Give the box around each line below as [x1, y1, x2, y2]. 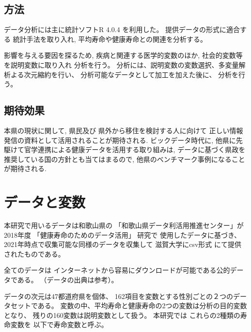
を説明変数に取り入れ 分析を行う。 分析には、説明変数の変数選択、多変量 [4, 59, 239, 70]
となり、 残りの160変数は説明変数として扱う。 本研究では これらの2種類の [4, 310, 240, 320]
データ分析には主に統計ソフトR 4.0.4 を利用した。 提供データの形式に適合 [4, 24, 240, 35]
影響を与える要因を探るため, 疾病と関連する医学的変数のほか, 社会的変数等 [4, 50, 243, 60]
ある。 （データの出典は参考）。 [17, 275, 118, 285]
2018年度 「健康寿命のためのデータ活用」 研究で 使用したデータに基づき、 [4, 229, 241, 240]
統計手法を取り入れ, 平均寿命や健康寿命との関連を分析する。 [13, 34, 207, 44]
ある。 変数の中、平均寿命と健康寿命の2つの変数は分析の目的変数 [37, 300, 247, 311]
